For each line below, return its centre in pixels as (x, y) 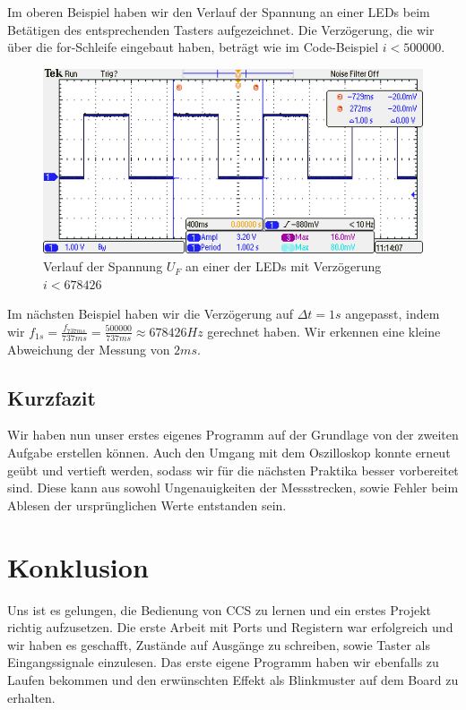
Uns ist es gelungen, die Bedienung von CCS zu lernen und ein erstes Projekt (219, 609)
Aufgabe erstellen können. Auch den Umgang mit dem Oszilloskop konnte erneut (229, 453)
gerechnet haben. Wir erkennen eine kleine (324, 331)
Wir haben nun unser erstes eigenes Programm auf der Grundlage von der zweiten (233, 435)
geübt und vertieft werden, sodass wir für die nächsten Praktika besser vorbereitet (233, 470)
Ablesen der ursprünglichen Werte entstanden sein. (147, 505)
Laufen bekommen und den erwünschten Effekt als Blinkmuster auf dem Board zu (233, 679)
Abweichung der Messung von (89, 349)
